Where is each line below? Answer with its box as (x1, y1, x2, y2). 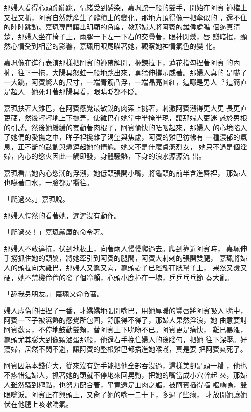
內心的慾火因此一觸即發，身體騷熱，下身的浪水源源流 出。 (17, 151, 206, 161)
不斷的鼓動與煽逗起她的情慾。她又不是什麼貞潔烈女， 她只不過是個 (24, 141, 240, 151)
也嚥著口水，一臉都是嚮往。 (4, 177, 93, 187)
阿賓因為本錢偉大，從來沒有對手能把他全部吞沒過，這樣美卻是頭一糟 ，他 (4, 360, 240, 370)
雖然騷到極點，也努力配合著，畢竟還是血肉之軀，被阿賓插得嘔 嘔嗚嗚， (10, 380, 240, 389)
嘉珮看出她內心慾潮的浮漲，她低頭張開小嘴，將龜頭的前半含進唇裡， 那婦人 (4, 167, 247, 177)
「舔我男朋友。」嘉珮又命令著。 (4, 289, 104, 299)
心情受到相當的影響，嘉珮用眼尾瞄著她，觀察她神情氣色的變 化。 (10, 41, 220, 51)
